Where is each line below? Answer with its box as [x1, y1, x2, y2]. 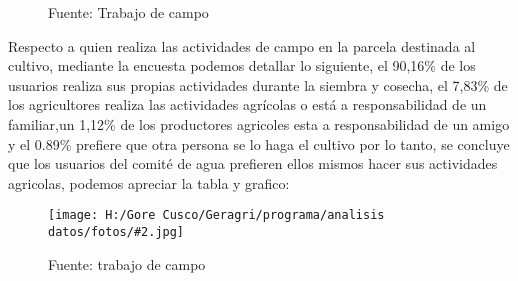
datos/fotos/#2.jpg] [48, 225, 185, 239]
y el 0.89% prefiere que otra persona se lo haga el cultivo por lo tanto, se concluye [8, 133, 510, 154]
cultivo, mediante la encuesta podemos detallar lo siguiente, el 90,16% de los [8, 55, 476, 76]
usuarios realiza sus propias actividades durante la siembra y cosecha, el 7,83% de [8, 74, 508, 95]
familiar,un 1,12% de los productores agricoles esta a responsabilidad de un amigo [8, 113, 510, 134]
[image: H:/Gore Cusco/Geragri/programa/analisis [48, 208, 385, 223]
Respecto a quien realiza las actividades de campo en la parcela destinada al [8, 35, 476, 56]
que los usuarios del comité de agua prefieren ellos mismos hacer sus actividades [8, 153, 498, 174]
